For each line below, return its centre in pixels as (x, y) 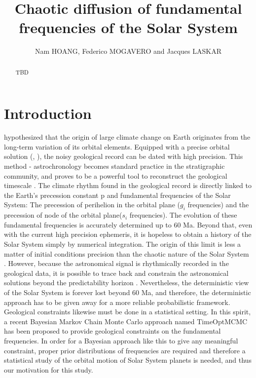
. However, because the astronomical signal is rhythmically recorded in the (116, 263)
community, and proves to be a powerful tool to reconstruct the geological (116, 175)
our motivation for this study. (49, 369)
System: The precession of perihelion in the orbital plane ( (92, 205)
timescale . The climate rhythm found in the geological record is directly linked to (128, 185)
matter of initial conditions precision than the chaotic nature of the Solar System (127, 253)
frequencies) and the (218, 205)
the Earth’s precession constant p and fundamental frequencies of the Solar (117, 195)
